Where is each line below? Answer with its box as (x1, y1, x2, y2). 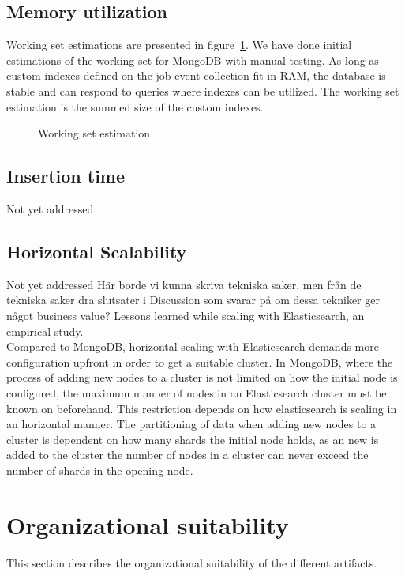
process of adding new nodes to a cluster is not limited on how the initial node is (6, 369, 398, 386)
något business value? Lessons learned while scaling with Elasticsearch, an (6, 307, 365, 323)
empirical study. (6, 322, 84, 339)
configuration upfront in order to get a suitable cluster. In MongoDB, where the (6, 353, 393, 370)
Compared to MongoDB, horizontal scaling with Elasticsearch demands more (6, 338, 379, 355)
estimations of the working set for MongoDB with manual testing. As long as (6, 51, 379, 68)
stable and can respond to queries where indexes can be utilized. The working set (6, 82, 399, 99)
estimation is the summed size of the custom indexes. (6, 98, 264, 115)
